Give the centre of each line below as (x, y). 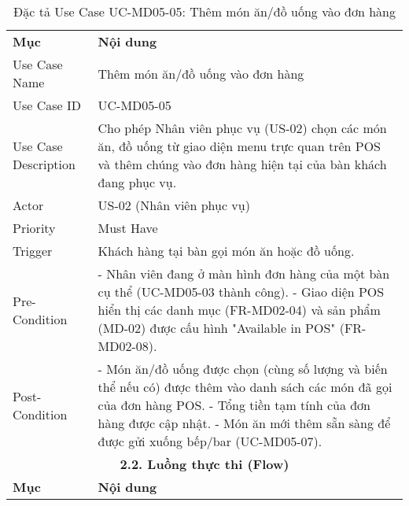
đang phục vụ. (137, 182)
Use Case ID (47, 105)
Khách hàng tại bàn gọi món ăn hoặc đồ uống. (226, 251)
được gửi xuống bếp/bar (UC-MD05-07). (210, 441)
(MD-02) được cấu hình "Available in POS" (217, 328)
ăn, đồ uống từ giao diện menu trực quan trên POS (240, 146)
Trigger (33, 251)
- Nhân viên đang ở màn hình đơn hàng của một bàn (244, 273)
